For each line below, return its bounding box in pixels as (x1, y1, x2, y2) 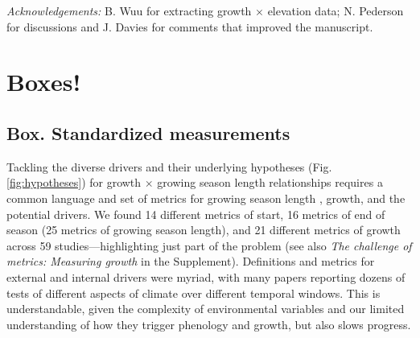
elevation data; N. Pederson (267, 2, 404, 19)
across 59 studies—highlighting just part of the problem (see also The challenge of (6, 237, 412, 253)
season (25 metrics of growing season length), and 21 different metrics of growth (6, 221, 401, 238)
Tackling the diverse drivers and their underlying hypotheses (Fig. (6, 158, 332, 175)
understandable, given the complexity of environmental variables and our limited (6, 300, 405, 317)
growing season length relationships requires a (157, 174, 383, 191)
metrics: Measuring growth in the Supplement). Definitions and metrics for (6, 253, 375, 270)
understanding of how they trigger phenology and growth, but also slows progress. (6, 315, 411, 332)
